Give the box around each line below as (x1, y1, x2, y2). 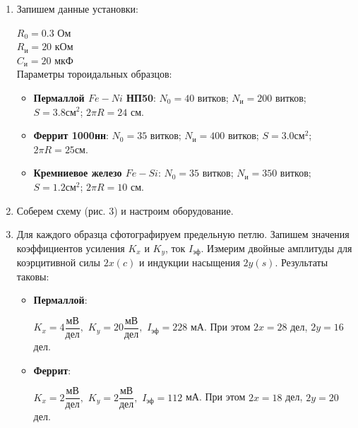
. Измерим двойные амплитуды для (201, 240, 352, 255)
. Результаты (275, 255, 328, 270)
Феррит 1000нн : (33, 128, 109, 143)
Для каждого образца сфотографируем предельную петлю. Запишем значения (16, 227, 350, 242)
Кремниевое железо (33, 165, 122, 180)
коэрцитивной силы (16, 255, 101, 270)
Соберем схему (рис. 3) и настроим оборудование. (16, 203, 234, 218)
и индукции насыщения (138, 255, 240, 270)
